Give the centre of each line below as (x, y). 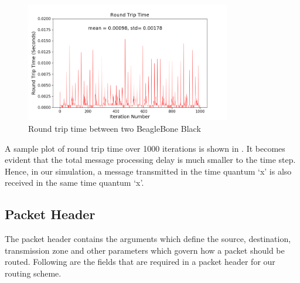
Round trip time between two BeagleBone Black (115, 128)
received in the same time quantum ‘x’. (74, 183)
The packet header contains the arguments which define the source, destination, (148, 239)
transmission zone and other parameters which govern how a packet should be (145, 250)
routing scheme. (33, 273)
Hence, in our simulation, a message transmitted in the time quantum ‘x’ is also (148, 171)
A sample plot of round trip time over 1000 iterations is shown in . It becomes (145, 148)
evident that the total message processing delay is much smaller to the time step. (150, 160)
